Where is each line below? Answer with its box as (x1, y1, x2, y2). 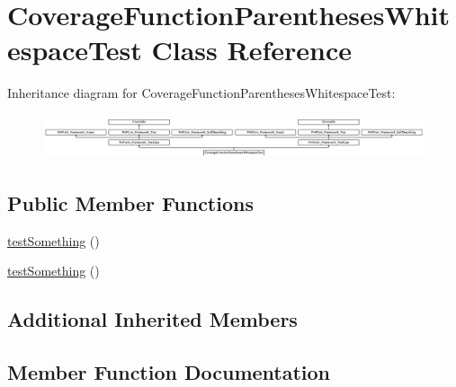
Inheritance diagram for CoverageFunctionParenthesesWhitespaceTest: (7, 84, 396, 102)
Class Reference (151, 31, 352, 68)
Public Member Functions (7, 189, 254, 216)
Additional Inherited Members (7, 305, 298, 333)
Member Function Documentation (7, 357, 331, 385)
